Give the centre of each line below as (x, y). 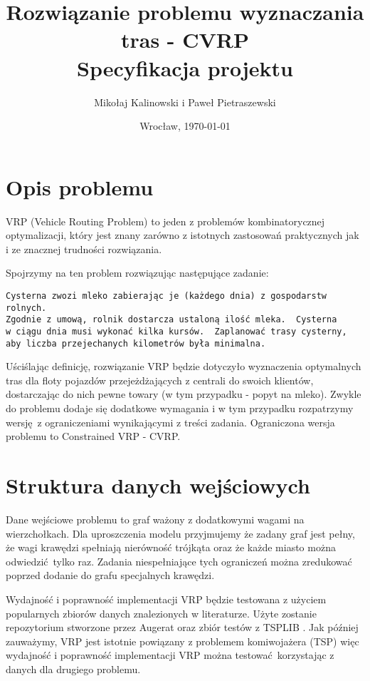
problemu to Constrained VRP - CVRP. (93, 436)
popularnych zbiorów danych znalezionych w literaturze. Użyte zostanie (161, 613)
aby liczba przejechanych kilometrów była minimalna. (136, 343)
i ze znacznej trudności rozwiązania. (84, 249)
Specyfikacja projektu (185, 67)
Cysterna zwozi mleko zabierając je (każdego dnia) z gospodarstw (166, 296)
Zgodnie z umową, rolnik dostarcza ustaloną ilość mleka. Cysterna (171, 320)
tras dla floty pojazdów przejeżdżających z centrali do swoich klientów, (160, 380)
